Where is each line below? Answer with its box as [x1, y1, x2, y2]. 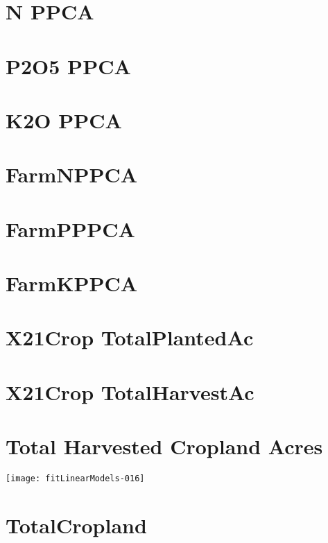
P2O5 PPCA [6, 51, 131, 80]
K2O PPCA [6, 105, 122, 134]
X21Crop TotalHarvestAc [6, 377, 254, 406]
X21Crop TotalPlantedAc [6, 323, 254, 352]
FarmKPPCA [6, 269, 138, 298]
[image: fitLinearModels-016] [6, 474, 145, 484]
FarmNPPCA [6, 160, 138, 189]
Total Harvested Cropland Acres [6, 432, 323, 460]
